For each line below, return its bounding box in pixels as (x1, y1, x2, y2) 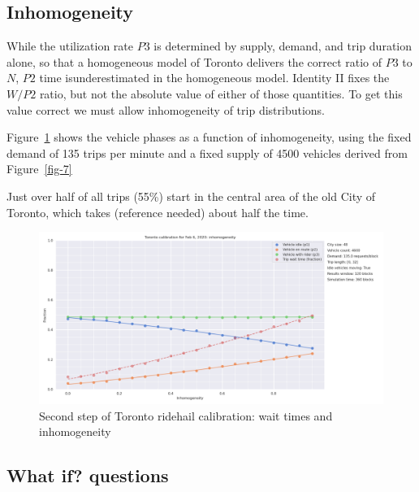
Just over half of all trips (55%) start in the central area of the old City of (6, 187, 376, 204)
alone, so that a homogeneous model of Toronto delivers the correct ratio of (6, 53, 382, 70)
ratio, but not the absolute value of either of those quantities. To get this (39, 85, 403, 102)
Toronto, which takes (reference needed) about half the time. (6, 203, 309, 220)
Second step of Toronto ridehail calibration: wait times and (39, 407, 333, 424)
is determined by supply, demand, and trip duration (153, 37, 413, 54)
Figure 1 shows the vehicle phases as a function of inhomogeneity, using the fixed (6, 128, 412, 146)
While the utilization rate (6, 37, 134, 54)
